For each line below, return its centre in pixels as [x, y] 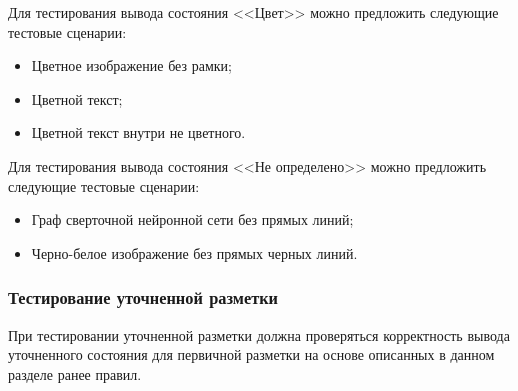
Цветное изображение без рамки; [131, 65]
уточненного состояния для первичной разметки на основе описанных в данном [251, 354]
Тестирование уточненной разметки [143, 297]
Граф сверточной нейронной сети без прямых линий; [192, 219]
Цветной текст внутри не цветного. [138, 132]
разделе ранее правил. [75, 373]
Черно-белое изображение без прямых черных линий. [194, 252]
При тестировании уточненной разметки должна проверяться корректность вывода [259, 334]
